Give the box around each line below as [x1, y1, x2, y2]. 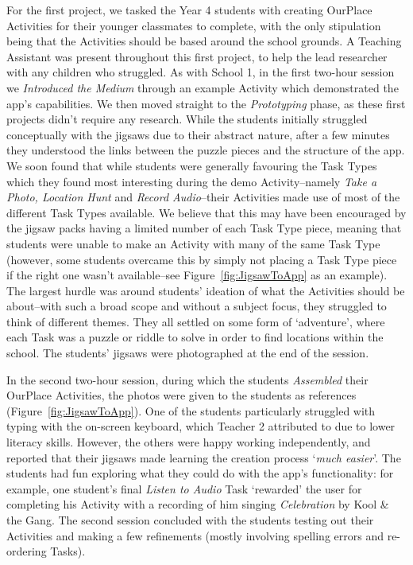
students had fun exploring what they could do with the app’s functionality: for [6, 465, 394, 481]
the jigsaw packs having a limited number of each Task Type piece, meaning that [6, 220, 402, 236]
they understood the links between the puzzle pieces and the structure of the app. [6, 142, 405, 158]
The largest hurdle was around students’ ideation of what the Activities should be [6, 282, 405, 298]
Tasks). [50, 543, 86, 559]
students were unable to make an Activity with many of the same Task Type [6, 235, 380, 251]
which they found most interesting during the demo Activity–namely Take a [6, 173, 377, 189]
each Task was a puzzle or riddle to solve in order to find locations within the [6, 329, 384, 345]
